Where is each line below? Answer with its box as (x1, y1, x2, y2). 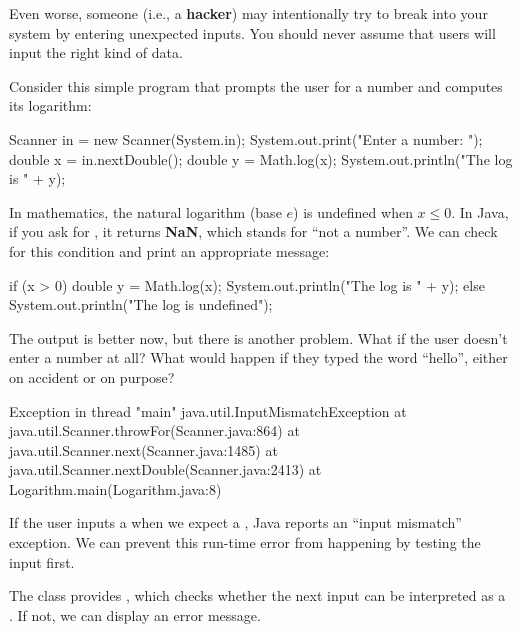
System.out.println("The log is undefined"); (9, 294, 273, 315)
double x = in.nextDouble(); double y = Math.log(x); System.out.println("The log (9, 148, 513, 169)
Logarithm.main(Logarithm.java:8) (9, 478, 222, 499)
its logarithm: (9, 95, 92, 116)
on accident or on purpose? (9, 366, 175, 387)
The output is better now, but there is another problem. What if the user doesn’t (9, 327, 508, 348)
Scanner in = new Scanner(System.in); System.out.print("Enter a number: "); (9, 128, 483, 149)
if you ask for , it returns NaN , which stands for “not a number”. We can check (9, 221, 498, 242)
